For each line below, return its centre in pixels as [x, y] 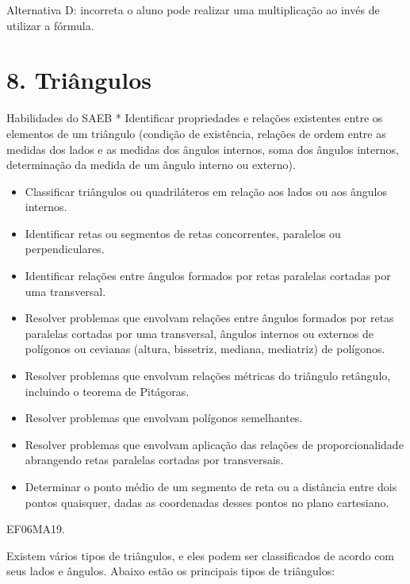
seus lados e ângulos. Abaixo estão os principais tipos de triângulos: [171, 571]
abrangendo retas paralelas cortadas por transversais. [154, 460]
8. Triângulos [79, 80]
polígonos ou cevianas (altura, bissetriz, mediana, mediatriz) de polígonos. [205, 349]
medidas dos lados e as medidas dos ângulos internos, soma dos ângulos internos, [203, 149]
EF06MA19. [36, 529]
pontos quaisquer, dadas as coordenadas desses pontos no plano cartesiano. [207, 502]
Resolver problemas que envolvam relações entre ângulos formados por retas [209, 318]
